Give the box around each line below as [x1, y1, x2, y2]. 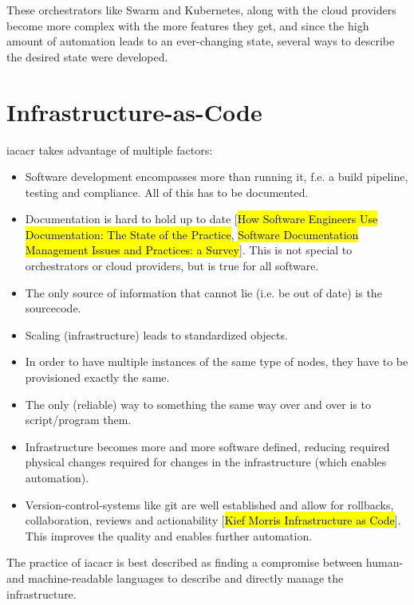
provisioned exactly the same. [25, 369, 170, 386]
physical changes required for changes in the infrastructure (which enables [25, 454, 387, 470]
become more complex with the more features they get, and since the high [6, 17, 369, 33]
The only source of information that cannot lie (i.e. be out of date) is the [25, 284, 382, 301]
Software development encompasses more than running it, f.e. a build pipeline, [25, 168, 408, 185]
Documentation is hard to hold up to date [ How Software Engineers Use [25, 210, 378, 227]
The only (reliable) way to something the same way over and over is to [25, 395, 371, 412]
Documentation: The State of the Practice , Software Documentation [25, 226, 359, 242]
